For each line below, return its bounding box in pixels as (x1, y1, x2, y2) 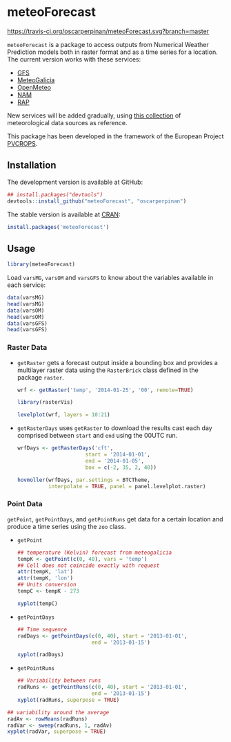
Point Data (7, 499, 43, 509)
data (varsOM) (7, 307, 45, 314)
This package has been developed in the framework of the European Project (7, 132, 224, 140)
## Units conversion (17, 582, 77, 588)
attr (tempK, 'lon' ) (17, 575, 74, 582)
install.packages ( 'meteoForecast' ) (7, 223, 110, 230)
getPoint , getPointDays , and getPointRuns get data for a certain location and (7, 514, 223, 523)
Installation (7, 160, 57, 171)
